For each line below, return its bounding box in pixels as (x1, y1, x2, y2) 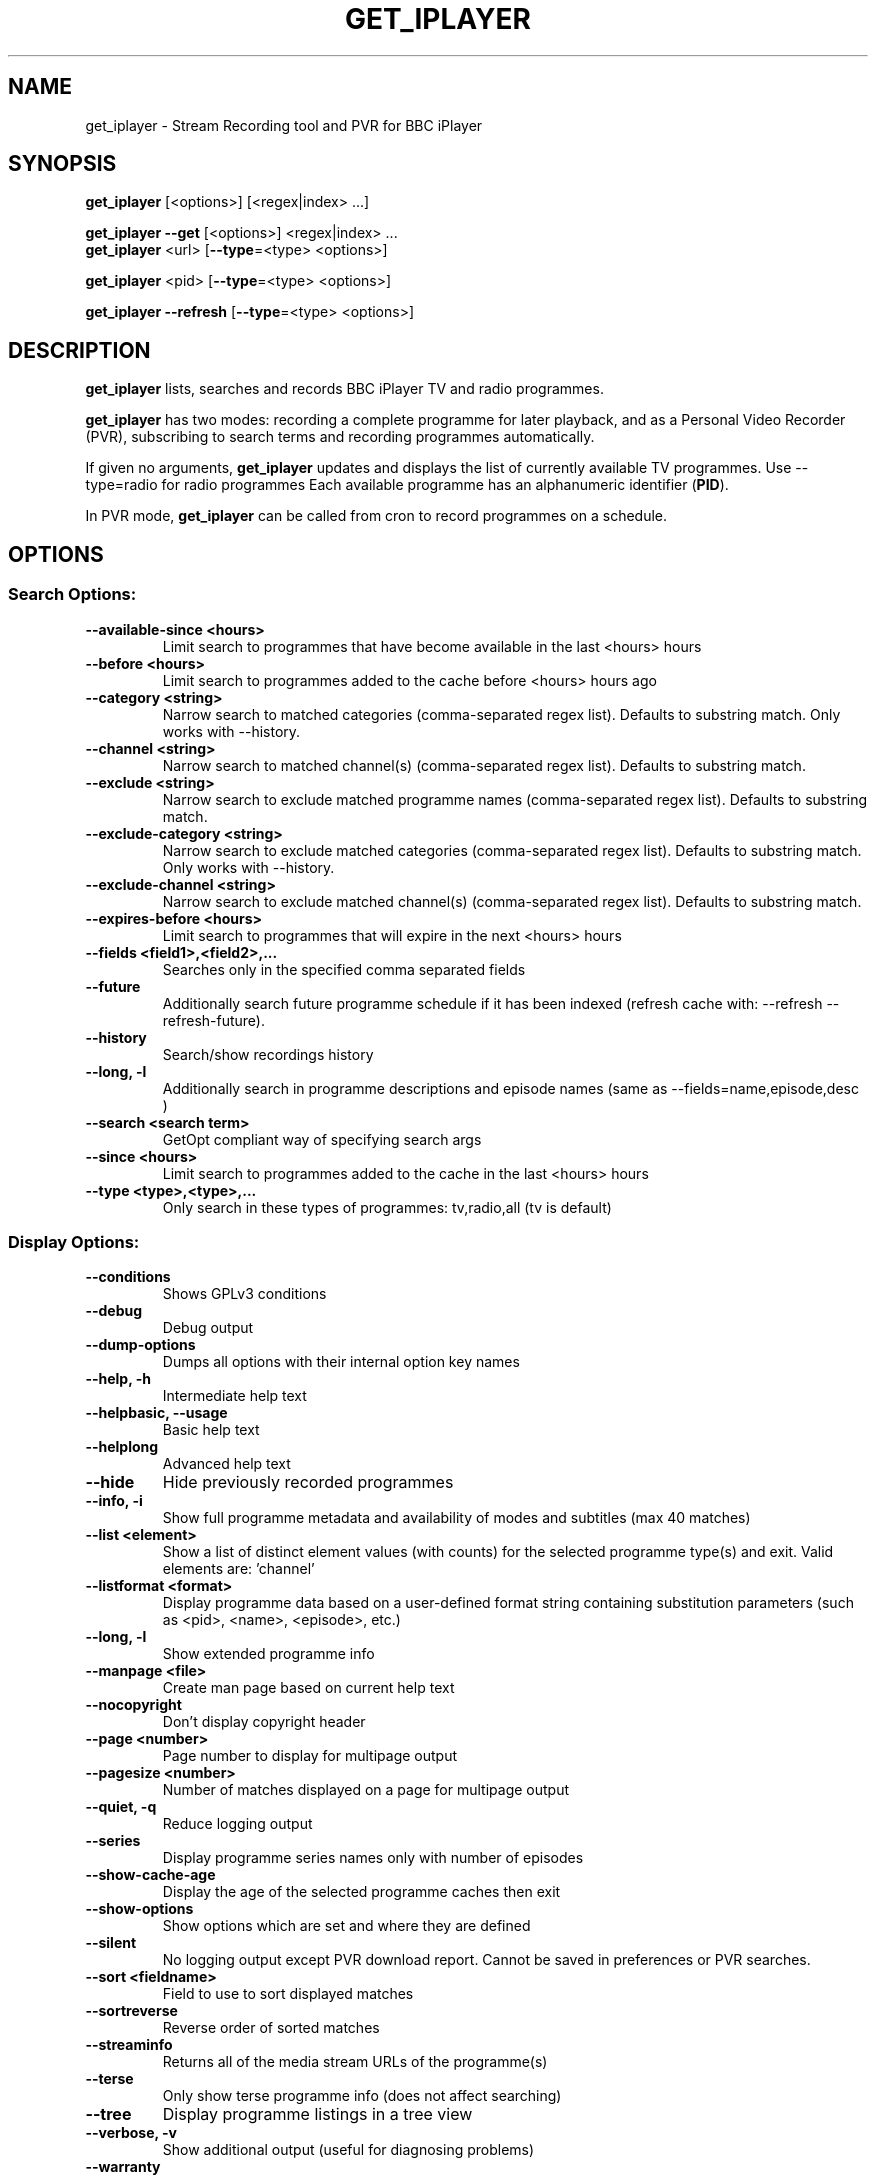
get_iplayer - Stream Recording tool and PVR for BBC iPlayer (85, 116, 483, 134)
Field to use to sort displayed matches (162, 1985, 414, 2003)
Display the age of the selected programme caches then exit (162, 1883, 561, 1901)
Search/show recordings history (162, 1045, 374, 1063)
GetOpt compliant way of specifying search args (162, 1130, 482, 1148)
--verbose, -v (85, 2124, 177, 2142)
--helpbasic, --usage (85, 1404, 228, 1422)
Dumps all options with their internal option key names (162, 1353, 520, 1371)
